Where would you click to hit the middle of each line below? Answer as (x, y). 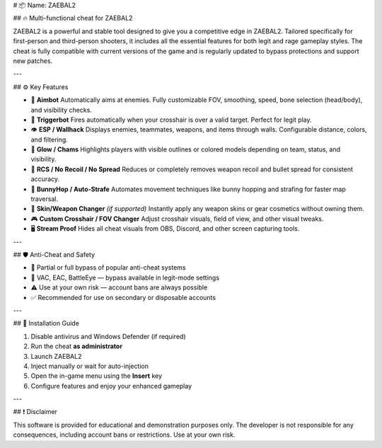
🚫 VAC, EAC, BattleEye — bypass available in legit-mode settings (125, 277)
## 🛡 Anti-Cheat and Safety (54, 254)
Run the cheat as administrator (77, 346)
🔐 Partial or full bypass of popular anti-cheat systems (109, 268)
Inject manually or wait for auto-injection (89, 366)
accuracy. (45, 179)
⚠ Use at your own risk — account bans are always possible (119, 287)
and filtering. (50, 139)
